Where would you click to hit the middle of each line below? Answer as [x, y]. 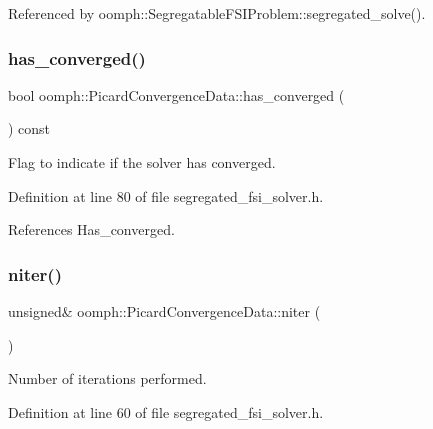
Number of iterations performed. [107, 378]
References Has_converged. [91, 229]
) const [29, 128]
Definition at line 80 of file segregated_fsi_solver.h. [166, 195]
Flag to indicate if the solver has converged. [142, 162]
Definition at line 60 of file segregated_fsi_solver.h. [166, 411]
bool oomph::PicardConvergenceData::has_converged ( [176, 94]
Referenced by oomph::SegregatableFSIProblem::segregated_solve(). [217, 13]
